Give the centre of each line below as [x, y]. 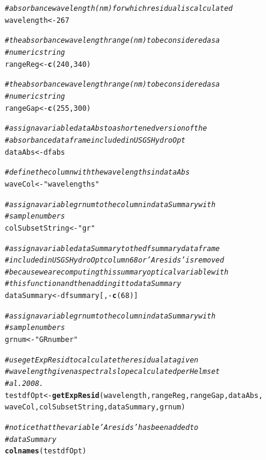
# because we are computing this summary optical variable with [117, 272]
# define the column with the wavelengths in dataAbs [97, 172]
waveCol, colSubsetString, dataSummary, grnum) [95, 407]
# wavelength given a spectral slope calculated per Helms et [113, 372]
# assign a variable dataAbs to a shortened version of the [106, 129]
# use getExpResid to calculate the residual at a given [102, 360]
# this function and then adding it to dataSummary [93, 284]
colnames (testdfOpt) [46, 451]
